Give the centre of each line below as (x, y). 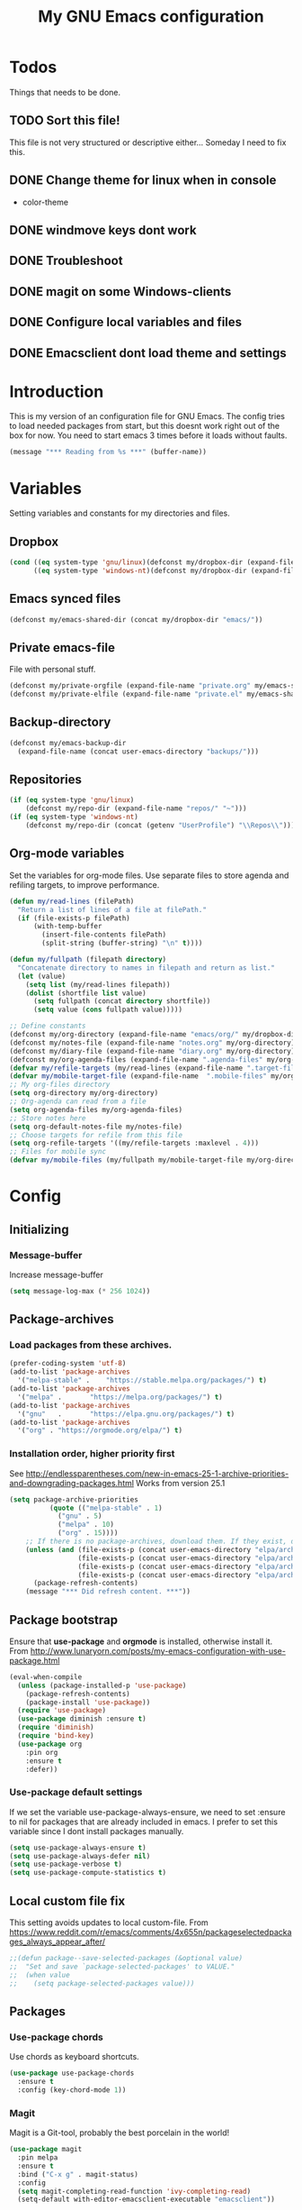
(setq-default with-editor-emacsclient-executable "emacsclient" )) (147, 2200)
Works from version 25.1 (181, 1483)
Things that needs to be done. (65, 92)
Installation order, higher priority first (92, 1454)
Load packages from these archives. (91, 1345)
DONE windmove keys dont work (103, 230)
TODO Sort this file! (65, 120)
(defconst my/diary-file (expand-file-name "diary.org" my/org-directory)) (154, 1051)
